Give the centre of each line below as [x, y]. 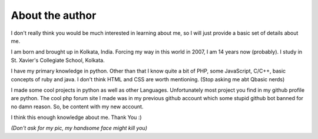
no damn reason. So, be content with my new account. [77, 107]
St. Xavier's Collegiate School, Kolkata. [58, 60]
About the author [54, 15]
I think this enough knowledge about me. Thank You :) [76, 117]
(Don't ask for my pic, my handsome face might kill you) [79, 128]
